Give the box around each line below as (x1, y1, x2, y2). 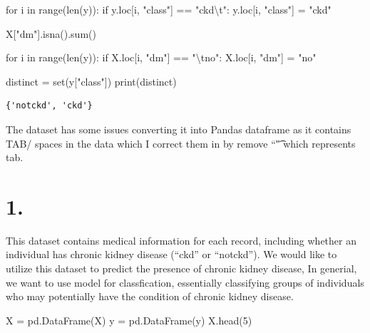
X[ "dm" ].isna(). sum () (6, 26, 96, 41)
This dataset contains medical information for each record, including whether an (6, 232, 356, 247)
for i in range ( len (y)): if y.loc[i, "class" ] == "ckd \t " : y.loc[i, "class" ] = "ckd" (6, 2, 332, 16)
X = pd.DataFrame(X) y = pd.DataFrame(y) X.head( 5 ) (6, 312, 252, 327)
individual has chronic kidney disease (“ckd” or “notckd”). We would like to (6, 247, 337, 262)
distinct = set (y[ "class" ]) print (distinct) (6, 73, 177, 88)
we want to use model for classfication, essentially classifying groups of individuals (6, 275, 364, 290)
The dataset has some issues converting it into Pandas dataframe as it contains (6, 121, 351, 136)
